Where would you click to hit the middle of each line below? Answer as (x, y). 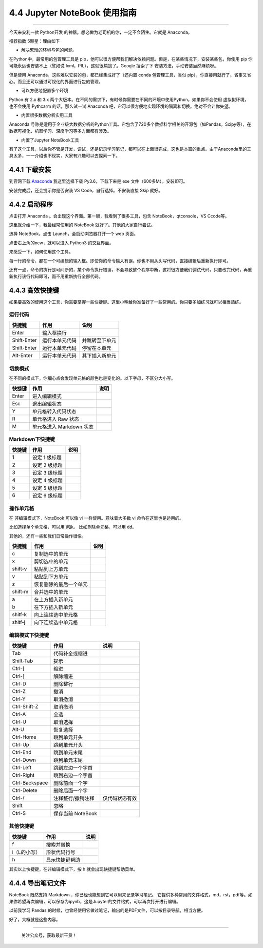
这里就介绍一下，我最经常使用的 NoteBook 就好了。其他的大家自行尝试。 (82, 225)
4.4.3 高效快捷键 (34, 290)
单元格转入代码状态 (54, 411)
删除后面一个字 (70, 790)
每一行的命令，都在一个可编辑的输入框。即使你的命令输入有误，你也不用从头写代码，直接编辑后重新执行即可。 (120, 260)
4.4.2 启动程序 (31, 204)
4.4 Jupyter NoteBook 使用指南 (73, 13)
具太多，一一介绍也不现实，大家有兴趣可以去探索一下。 (65, 156)
